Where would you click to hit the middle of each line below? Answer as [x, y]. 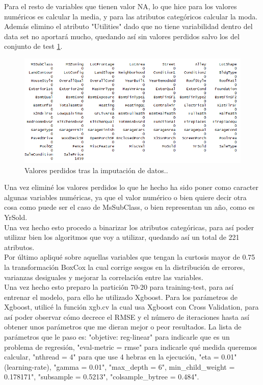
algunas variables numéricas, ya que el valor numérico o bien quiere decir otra [125, 197]
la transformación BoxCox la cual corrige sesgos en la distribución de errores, [125, 267]
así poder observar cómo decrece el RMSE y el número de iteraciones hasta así [127, 317]
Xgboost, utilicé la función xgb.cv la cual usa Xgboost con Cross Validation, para [131, 307]
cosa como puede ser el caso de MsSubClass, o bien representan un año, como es [129, 207]
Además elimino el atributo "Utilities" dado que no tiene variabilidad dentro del [128, 26]
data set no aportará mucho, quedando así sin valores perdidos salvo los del [122, 36]
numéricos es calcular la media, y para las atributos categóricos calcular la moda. [131, 16]
